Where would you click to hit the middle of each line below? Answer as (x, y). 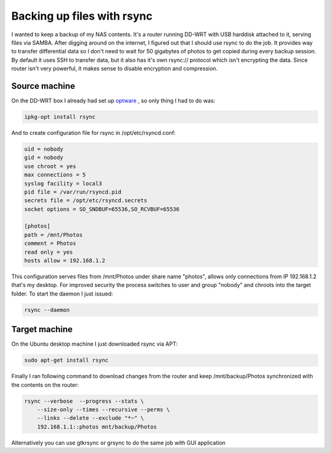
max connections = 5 (55, 175)
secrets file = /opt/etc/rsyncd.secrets (86, 200)
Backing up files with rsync (82, 16)
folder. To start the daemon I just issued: (62, 294)
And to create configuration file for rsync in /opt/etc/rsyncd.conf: (93, 132)
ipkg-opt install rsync (60, 117)
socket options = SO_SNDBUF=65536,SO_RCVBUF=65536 (102, 209)
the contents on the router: (45, 385)
